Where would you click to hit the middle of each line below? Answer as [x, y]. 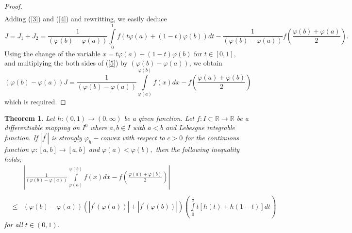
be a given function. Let [159, 118]
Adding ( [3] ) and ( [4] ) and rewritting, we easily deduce [86, 19]
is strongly [67, 137]
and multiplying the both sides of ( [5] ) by [66, 63]
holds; [13, 158]
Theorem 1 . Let [30, 118]
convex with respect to [133, 137]
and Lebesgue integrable [200, 127]
